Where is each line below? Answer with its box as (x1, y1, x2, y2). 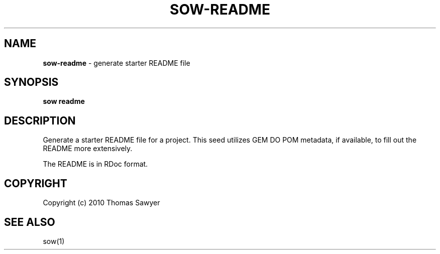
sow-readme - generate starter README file (43, 58, 190, 67)
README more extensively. (43, 144, 133, 153)
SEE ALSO (4, 215, 55, 228)
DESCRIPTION (4, 114, 76, 127)
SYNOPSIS (4, 76, 59, 89)
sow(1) (43, 236, 65, 245)
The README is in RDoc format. (43, 160, 148, 169)
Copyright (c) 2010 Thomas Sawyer (43, 198, 160, 207)
